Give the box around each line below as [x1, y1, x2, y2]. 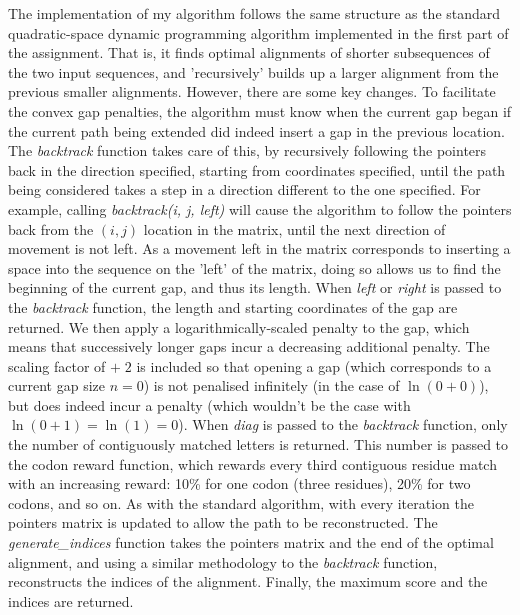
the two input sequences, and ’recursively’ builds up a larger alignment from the [8, 61, 499, 82]
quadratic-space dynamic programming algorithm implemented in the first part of [8, 22, 509, 43]
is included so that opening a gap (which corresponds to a [136, 355, 492, 376]
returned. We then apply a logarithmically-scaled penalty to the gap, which [8, 316, 470, 337]
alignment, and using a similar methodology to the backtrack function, [8, 551, 438, 572]
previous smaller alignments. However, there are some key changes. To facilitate [8, 81, 496, 102]
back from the [8, 218, 94, 239]
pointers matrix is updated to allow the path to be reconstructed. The [8, 512, 438, 533]
